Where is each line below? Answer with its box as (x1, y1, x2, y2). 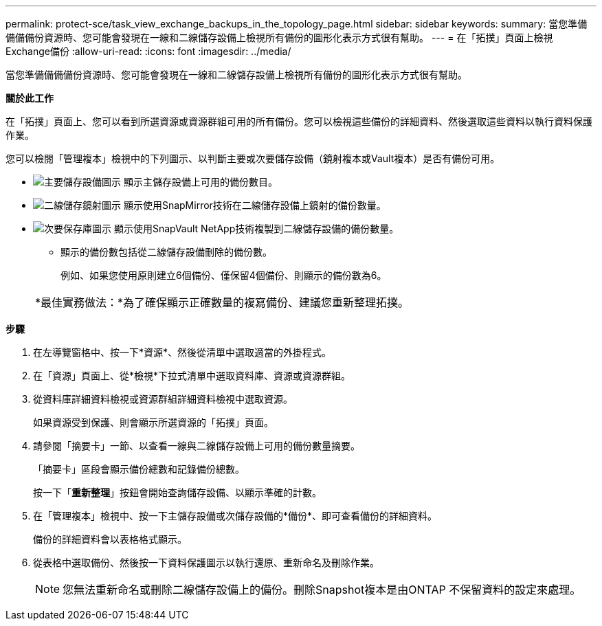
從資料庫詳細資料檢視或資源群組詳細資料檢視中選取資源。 (33, 393, 293, 405)
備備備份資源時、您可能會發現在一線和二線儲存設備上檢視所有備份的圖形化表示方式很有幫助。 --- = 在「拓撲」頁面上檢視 (5, 32, 553, 43)
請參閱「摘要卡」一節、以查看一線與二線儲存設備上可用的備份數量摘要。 (33, 440, 360, 451)
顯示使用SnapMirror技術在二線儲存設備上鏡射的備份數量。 (123, 199, 386, 211)
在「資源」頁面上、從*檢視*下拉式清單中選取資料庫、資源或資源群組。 (33, 370, 351, 381)
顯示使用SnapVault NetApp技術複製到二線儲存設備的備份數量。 (113, 223, 399, 234)
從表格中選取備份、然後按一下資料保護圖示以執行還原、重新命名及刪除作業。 (33, 557, 379, 568)
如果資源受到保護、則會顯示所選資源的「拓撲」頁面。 (33, 416, 274, 428)
